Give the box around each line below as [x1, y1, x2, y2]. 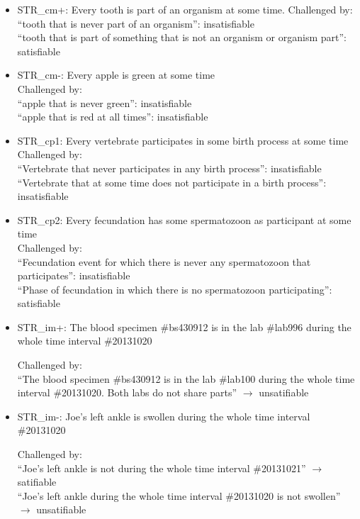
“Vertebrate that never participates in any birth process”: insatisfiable [17, 160, 322, 175]
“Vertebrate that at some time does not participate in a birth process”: [17, 174, 327, 189]
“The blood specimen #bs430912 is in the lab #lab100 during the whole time [17, 371, 355, 386]
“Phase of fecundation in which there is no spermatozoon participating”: [17, 281, 332, 296]
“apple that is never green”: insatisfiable [17, 95, 192, 110]
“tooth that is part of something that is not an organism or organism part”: [17, 30, 347, 45]
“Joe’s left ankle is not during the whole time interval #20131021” [17, 460, 306, 475]
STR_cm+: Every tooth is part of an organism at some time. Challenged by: [17, 2, 353, 16]
